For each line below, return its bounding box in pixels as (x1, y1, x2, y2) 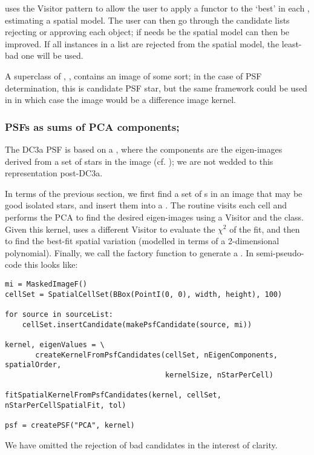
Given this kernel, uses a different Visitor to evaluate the (5, 222, 215, 235)
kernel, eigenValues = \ (5, 340, 105, 349)
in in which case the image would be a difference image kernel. (5, 93, 236, 106)
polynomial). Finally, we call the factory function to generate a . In (5, 246, 253, 259)
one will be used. (21, 49, 83, 62)
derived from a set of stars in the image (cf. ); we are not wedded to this (5, 154, 273, 167)
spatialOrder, (5, 360, 62, 370)
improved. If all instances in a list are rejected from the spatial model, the (5, 37, 280, 50)
